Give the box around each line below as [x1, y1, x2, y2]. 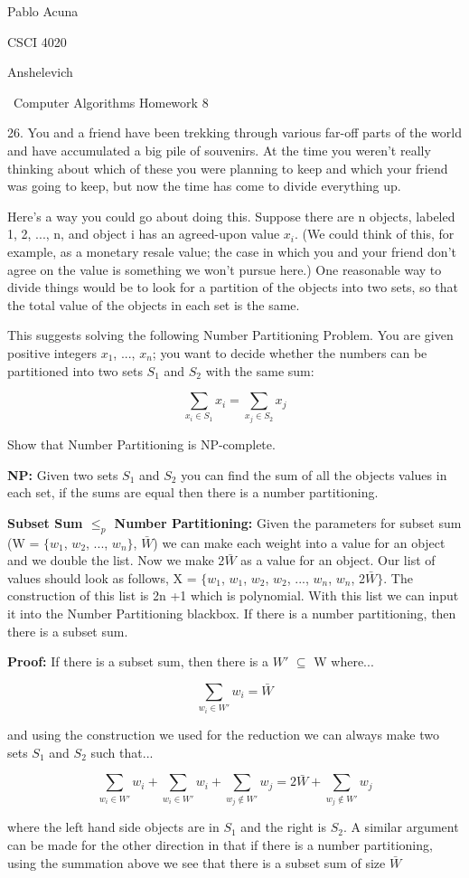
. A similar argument [342, 817, 459, 836]
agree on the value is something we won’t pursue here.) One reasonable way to [7, 260, 442, 279]
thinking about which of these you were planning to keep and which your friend [7, 158, 448, 177]
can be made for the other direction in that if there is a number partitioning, [7, 835, 433, 854]
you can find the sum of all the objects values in [181, 465, 447, 484]
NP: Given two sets [7, 465, 118, 484]
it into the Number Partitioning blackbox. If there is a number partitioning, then [7, 604, 456, 623]
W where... [314, 652, 374, 671]
